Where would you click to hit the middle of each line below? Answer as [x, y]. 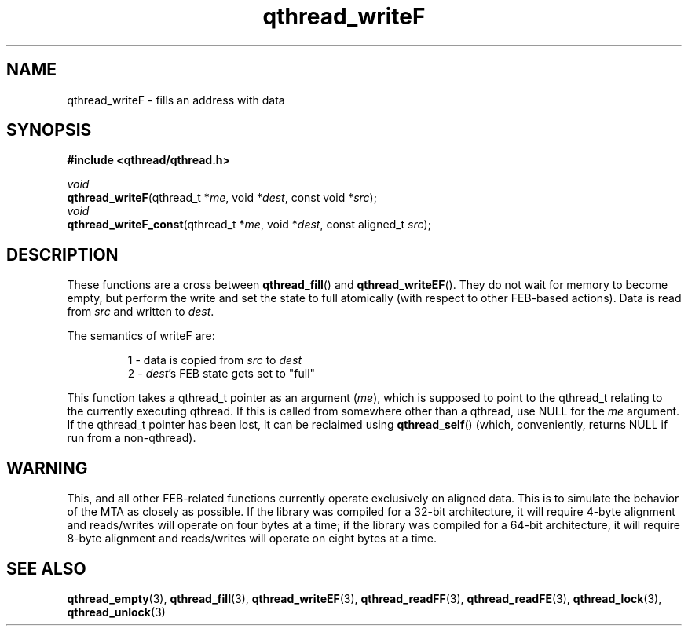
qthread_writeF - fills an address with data [176, 100]
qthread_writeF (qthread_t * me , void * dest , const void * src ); [222, 198]
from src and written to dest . [141, 312]
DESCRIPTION [62, 254]
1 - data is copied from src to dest [215, 360]
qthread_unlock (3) [116, 612]
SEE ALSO [46, 568]
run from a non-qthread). [132, 438]
